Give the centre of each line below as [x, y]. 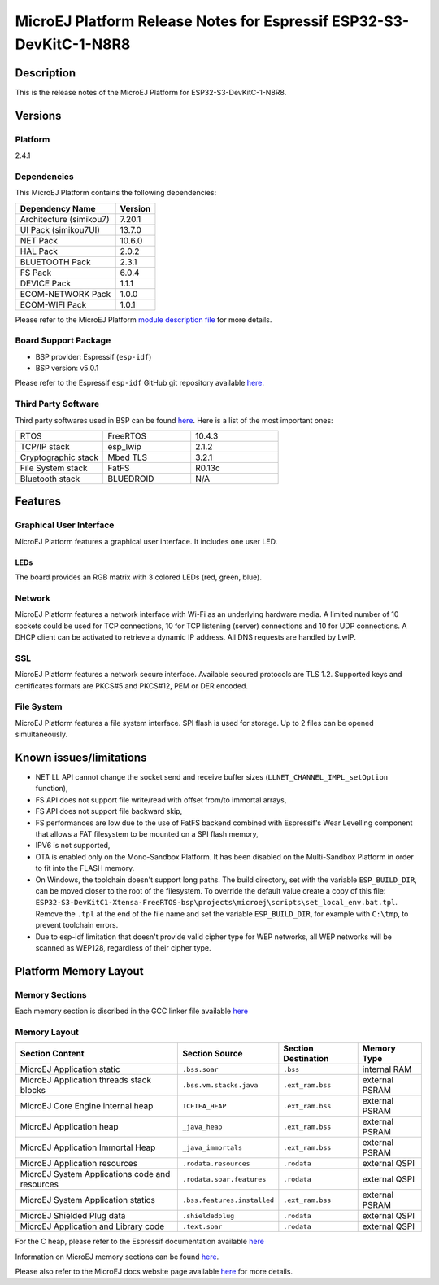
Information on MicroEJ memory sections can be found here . [117, 1257]
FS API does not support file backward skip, [109, 811]
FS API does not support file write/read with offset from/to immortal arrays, [161, 800]
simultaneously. [41, 734]
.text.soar [202, 1226]
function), [52, 789]
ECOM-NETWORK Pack [65, 294]
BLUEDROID [131, 479]
